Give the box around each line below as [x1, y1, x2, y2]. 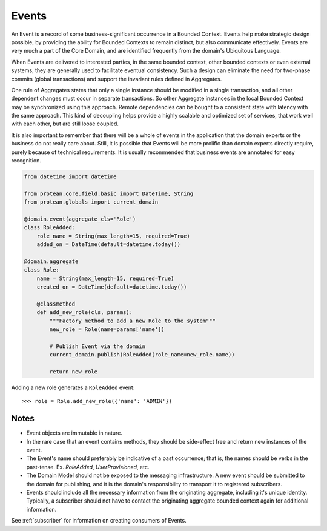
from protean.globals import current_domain [24, 199, 159, 205]
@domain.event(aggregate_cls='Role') [24, 215, 136, 222]
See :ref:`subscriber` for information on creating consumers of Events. [11, 517, 187, 524]
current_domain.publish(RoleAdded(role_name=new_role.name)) [49, 352, 235, 358]
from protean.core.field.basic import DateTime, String [24, 190, 194, 197]
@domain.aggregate [24, 258, 79, 265]
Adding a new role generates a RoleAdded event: [11, 384, 135, 391]
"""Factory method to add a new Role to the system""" [49, 317, 216, 324]
